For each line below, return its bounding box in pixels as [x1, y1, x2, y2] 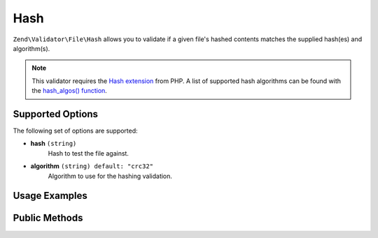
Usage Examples [13, 190, 87, 202]
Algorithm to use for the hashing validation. [48, 172, 173, 180]
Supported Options [13, 108, 98, 120]
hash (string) [30, 140, 77, 148]
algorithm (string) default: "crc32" [30, 162, 154, 170]
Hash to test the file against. [48, 149, 129, 157]
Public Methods [13, 212, 83, 224]
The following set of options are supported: [13, 126, 138, 135]
